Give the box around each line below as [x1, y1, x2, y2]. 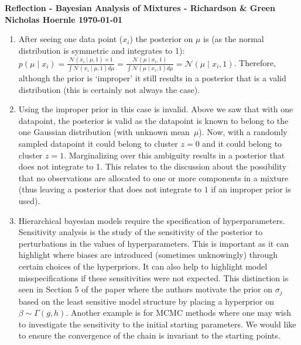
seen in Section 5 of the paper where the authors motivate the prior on [18, 283, 272, 295]
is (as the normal [203, 33, 264, 45]
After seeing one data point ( [18, 33, 123, 45]
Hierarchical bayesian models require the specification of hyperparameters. [18, 214, 285, 226]
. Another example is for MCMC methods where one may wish [66, 306, 291, 319]
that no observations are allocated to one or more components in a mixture [18, 171, 289, 184]
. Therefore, [234, 57, 276, 69]
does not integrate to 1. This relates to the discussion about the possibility [18, 160, 287, 172]
